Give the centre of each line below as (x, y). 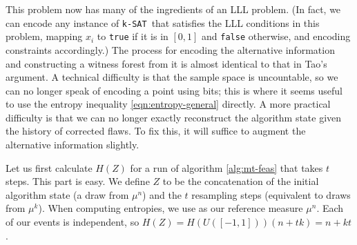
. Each (330, 208)
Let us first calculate (49, 167)
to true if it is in (133, 36)
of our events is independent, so (73, 222)
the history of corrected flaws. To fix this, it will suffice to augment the (156, 131)
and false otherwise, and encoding (276, 36)
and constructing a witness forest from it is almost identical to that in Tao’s (166, 63)
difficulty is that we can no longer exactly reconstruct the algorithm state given (174, 117)
